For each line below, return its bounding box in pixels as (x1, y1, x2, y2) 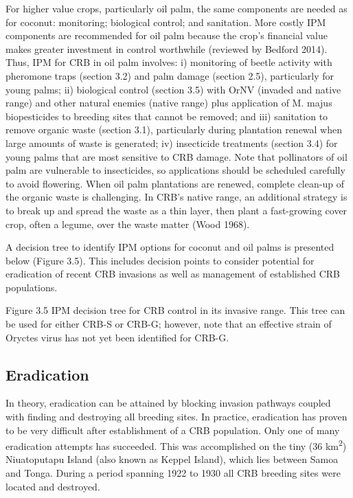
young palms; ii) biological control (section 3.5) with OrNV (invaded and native (5, 82, 341, 96)
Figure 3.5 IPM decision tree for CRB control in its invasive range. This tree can (5, 303, 345, 317)
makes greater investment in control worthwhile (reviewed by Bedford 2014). (5, 41, 328, 56)
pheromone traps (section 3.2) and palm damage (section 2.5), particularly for (5, 68, 334, 82)
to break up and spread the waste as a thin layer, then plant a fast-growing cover (5, 203, 348, 217)
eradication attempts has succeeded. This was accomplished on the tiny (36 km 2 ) (5, 437, 347, 453)
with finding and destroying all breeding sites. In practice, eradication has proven (5, 409, 348, 424)
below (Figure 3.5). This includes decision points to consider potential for (5, 253, 315, 267)
